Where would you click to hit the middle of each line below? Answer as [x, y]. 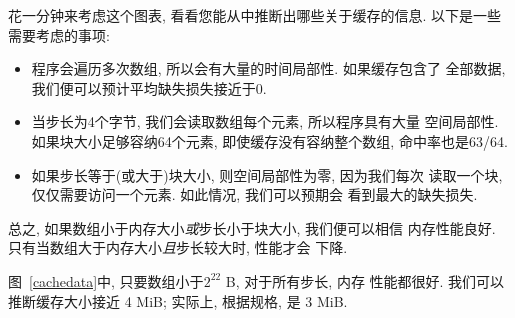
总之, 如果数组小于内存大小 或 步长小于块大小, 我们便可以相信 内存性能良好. [252, 227]
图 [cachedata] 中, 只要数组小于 [106, 280]
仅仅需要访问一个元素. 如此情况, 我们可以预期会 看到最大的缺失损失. [254, 194]
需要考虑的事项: [59, 34]
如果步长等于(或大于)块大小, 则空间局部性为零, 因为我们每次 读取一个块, [267, 174]
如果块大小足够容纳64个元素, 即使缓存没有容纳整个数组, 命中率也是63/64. [269, 140]
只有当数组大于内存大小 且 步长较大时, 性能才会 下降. [178, 247]
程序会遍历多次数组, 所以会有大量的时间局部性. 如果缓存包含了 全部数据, [268, 68]
